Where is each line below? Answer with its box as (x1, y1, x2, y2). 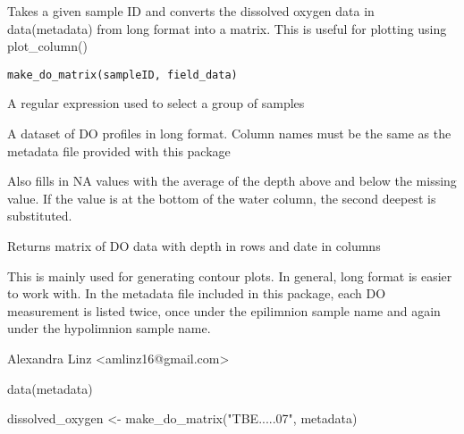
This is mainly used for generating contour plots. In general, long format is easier (7, 266, 452, 285)
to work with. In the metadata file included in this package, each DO (7, 284, 386, 303)
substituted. (7, 206, 72, 225)
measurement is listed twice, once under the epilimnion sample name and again (7, 301, 441, 320)
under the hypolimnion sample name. (7, 319, 211, 338)
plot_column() (7, 37, 88, 55)
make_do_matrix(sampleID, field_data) (7, 68, 238, 81)
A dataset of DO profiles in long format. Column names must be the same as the (7, 124, 451, 143)
